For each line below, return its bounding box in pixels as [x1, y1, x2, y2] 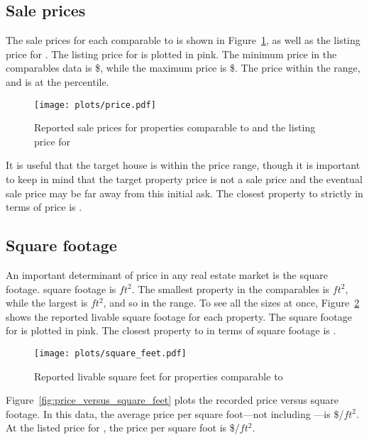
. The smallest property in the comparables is [131, 281, 330, 296]
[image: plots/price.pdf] [34, 99, 156, 110]
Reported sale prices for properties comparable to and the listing [34, 120, 316, 135]
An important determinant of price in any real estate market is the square [6, 268, 328, 282]
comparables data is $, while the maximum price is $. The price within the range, [6, 60, 360, 75]
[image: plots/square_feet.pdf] [34, 348, 187, 358]
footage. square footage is [6, 281, 116, 296]
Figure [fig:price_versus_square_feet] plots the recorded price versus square [6, 392, 338, 407]
